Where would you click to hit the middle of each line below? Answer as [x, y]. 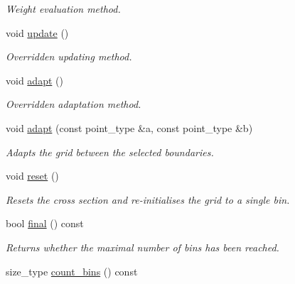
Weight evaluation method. [63, 9]
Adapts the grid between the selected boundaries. [110, 152]
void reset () [32, 176]
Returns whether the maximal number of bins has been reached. [143, 247]
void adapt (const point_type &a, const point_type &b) [129, 127]
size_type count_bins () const [72, 271]
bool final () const [45, 223]
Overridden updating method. [69, 56]
